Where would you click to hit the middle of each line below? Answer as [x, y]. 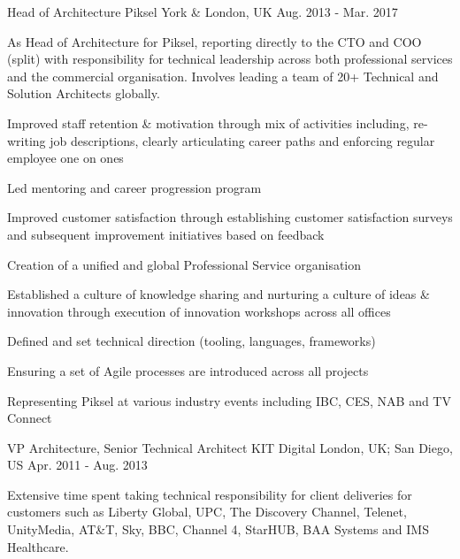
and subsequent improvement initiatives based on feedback [166, 234]
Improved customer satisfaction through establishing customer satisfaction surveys [230, 217]
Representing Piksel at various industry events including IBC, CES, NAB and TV [229, 400]
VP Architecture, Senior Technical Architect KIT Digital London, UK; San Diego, [230, 447]
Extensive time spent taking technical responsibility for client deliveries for [210, 494]
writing [27, 140]
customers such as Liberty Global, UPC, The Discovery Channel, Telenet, [207, 512]
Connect [30, 418]
